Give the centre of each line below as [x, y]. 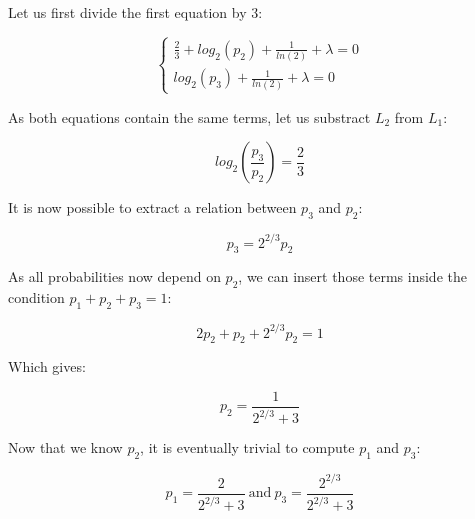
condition [36, 297]
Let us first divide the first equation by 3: [135, 12]
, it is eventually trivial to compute [247, 447]
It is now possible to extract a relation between [152, 207]
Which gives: [47, 366]
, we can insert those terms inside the [352, 276]
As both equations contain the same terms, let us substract [189, 116]
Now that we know [65, 447]
